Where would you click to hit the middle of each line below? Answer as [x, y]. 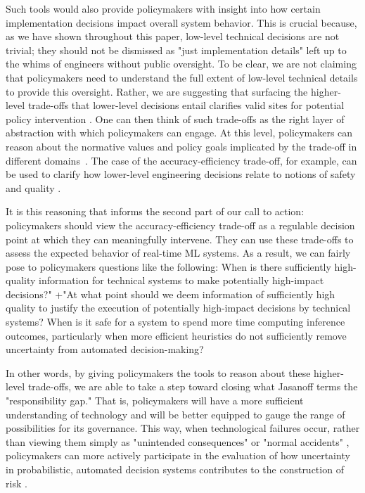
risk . [17, 483]
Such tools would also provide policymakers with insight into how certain [163, 8]
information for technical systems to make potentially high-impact [181, 280]
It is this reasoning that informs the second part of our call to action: [155, 211]
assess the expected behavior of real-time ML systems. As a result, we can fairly [178, 253]
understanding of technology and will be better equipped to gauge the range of [175, 414]
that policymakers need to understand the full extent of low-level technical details [182, 77]
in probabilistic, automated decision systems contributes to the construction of [175, 469]
